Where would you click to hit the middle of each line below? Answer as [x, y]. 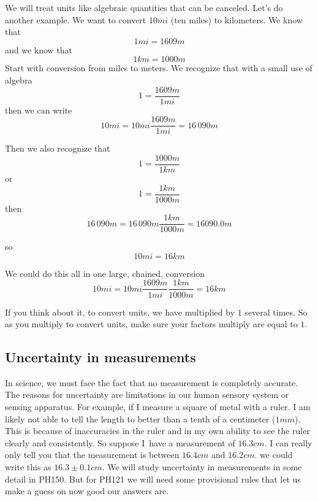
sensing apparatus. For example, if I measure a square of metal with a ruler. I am [158, 407]
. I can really [288, 442]
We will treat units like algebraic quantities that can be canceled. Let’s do [144, 7]
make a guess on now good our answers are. [87, 491]
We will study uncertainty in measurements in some [205, 467]
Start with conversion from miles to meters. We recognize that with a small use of [159, 68]
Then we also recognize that [58, 148]
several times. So [276, 312]
